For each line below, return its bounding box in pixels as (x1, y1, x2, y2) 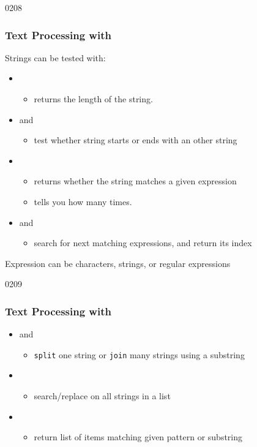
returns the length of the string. (34, 92, 153, 105)
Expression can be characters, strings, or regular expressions (5, 257, 231, 269)
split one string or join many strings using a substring (34, 348, 245, 361)
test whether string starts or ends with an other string (34, 133, 237, 146)
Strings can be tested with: (5, 51, 106, 64)
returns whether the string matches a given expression (34, 175, 237, 187)
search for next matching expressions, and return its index (34, 236, 252, 249)
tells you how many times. (34, 195, 132, 208)
